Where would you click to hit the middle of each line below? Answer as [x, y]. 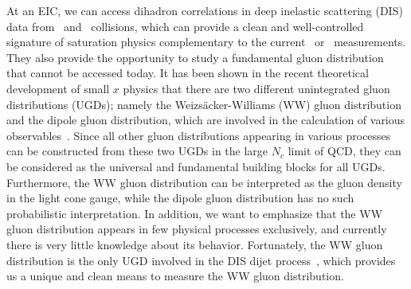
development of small [58, 88]
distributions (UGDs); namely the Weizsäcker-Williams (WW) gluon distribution [204, 104]
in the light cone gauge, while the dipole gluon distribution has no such [180, 198]
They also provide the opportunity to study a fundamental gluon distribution [195, 57]
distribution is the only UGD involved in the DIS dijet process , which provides [201, 260]
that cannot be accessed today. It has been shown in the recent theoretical [188, 73]
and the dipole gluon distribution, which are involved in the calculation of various [206, 120]
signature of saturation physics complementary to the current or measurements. [206, 42]
